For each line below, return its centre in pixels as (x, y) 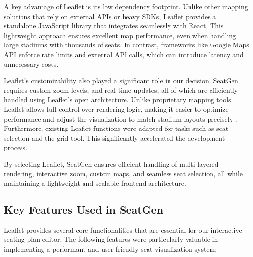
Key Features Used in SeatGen (84, 209)
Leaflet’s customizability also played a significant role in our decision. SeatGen (121, 80)
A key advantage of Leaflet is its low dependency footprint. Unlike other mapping (126, 6)
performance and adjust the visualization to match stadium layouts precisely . (121, 118)
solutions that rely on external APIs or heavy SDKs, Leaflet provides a (110, 16)
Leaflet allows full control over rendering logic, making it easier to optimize (116, 109)
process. (16, 147)
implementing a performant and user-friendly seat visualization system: (111, 249)
